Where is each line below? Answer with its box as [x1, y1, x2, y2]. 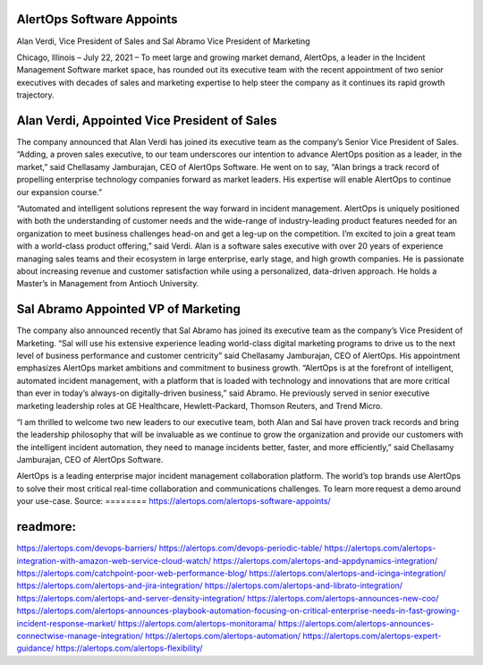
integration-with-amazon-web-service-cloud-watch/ [16, 555, 212, 566]
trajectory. [16, 90, 55, 100]
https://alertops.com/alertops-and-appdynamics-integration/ [213, 555, 438, 566]
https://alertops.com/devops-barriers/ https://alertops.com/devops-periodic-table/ [16, 542, 323, 554]
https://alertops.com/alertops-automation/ [144, 630, 301, 641]
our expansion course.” [16, 186, 103, 197]
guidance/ [16, 643, 55, 653]
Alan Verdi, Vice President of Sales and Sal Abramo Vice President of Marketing [16, 36, 310, 47]
